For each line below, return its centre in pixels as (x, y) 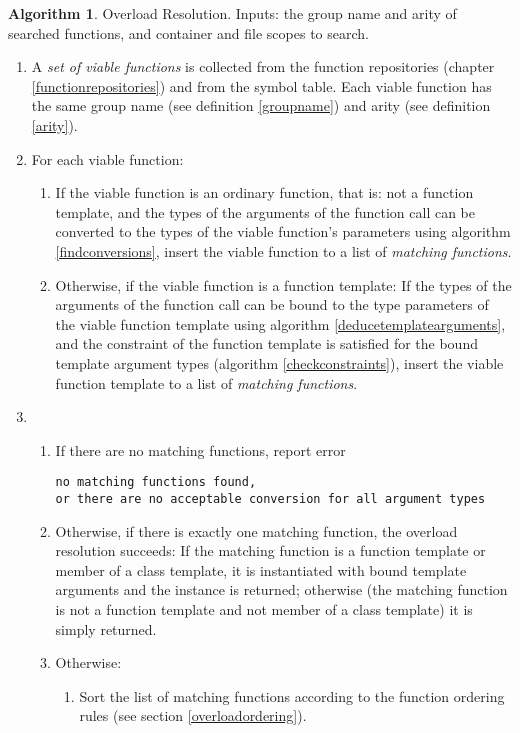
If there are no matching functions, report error (200, 449)
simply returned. (106, 628)
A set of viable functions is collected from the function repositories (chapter (263, 66)
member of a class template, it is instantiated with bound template (261, 569)
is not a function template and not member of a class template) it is (264, 608)
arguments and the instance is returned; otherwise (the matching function (281, 589)
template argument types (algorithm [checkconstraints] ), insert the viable (279, 362)
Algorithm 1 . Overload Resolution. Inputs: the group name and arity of (232, 13)
